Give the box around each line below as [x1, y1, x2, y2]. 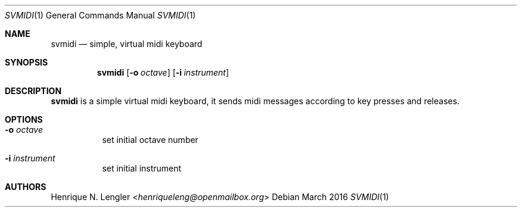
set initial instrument [102, 163, 182, 173]
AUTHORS [5, 182, 46, 192]
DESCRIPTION [5, 86, 62, 96]
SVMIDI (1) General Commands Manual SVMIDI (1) [5, 10, 196, 20]
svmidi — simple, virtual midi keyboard [51, 39, 203, 49]
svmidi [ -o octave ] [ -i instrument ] [97, 67, 229, 77]
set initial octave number [102, 135, 198, 145]
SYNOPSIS [5, 57, 48, 67]
